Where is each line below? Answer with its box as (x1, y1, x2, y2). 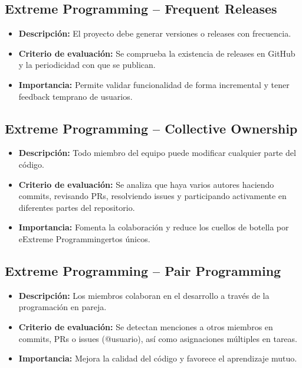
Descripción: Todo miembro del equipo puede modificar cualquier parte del (18, 146, 296, 159)
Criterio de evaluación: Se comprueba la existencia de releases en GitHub (18, 47, 296, 59)
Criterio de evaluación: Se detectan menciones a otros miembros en (18, 320, 273, 333)
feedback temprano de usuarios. (18, 90, 133, 102)
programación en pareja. (18, 301, 107, 313)
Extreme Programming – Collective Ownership (5, 119, 298, 137)
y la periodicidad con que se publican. (18, 58, 156, 71)
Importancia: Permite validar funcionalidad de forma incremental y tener (18, 78, 290, 90)
